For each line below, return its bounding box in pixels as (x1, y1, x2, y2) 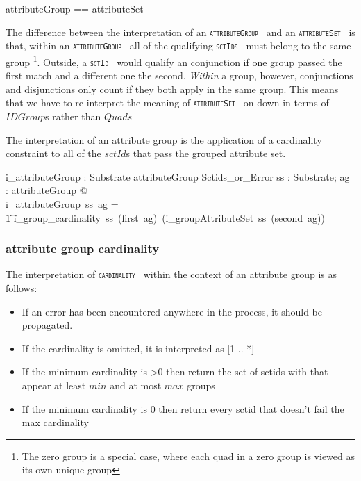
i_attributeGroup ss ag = (6, 197, 119, 211)
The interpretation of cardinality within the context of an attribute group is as (6, 267, 337, 282)
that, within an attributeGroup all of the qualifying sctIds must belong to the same (6, 38, 351, 53)
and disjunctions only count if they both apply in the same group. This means (6, 81, 339, 96)
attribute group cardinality (6, 240, 160, 257)
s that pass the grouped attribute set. (126, 146, 286, 161)
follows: (6, 281, 37, 295)
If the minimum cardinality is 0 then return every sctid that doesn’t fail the (22, 401, 344, 416)
